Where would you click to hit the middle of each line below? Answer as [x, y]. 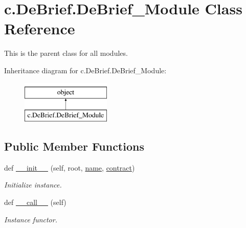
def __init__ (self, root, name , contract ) [70, 167]
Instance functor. [31, 219]
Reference [40, 28]
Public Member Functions [74, 146]
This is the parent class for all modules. [66, 53]
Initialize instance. [33, 185]
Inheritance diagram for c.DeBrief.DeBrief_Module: [85, 70]
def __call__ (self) [35, 202]
